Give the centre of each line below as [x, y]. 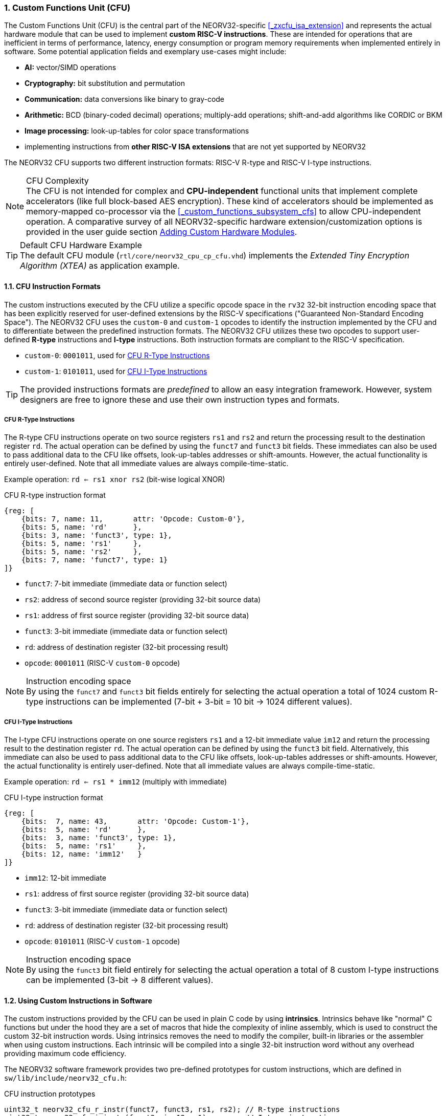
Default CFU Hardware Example [81, 245]
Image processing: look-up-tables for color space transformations [137, 131]
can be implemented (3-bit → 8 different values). [120, 980]
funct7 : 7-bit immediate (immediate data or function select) [126, 584]
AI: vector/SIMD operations [71, 68]
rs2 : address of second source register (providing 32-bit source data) [143, 600]
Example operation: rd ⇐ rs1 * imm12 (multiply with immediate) [116, 782]
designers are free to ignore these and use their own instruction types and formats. [180, 399]
